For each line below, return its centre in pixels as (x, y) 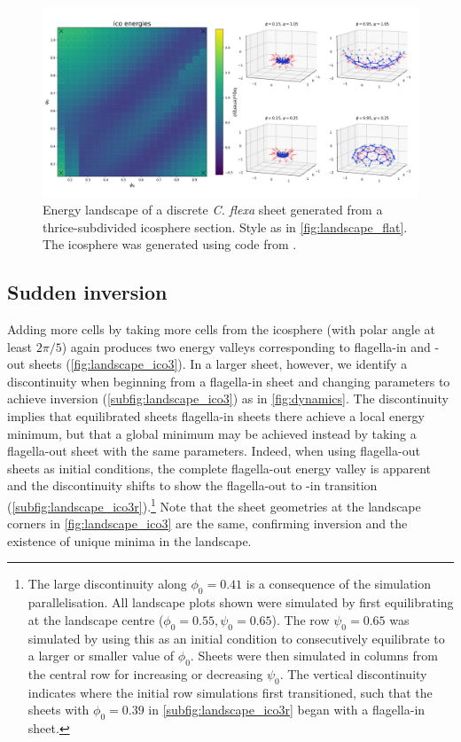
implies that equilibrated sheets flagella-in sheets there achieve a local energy (216, 416)
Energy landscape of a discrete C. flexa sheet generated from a (213, 210)
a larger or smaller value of (101, 656)
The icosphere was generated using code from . (170, 244)
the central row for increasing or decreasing (145, 674)
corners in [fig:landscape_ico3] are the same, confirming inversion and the (207, 523)
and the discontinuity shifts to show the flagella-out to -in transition (192, 485)
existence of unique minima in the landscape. (129, 540)
